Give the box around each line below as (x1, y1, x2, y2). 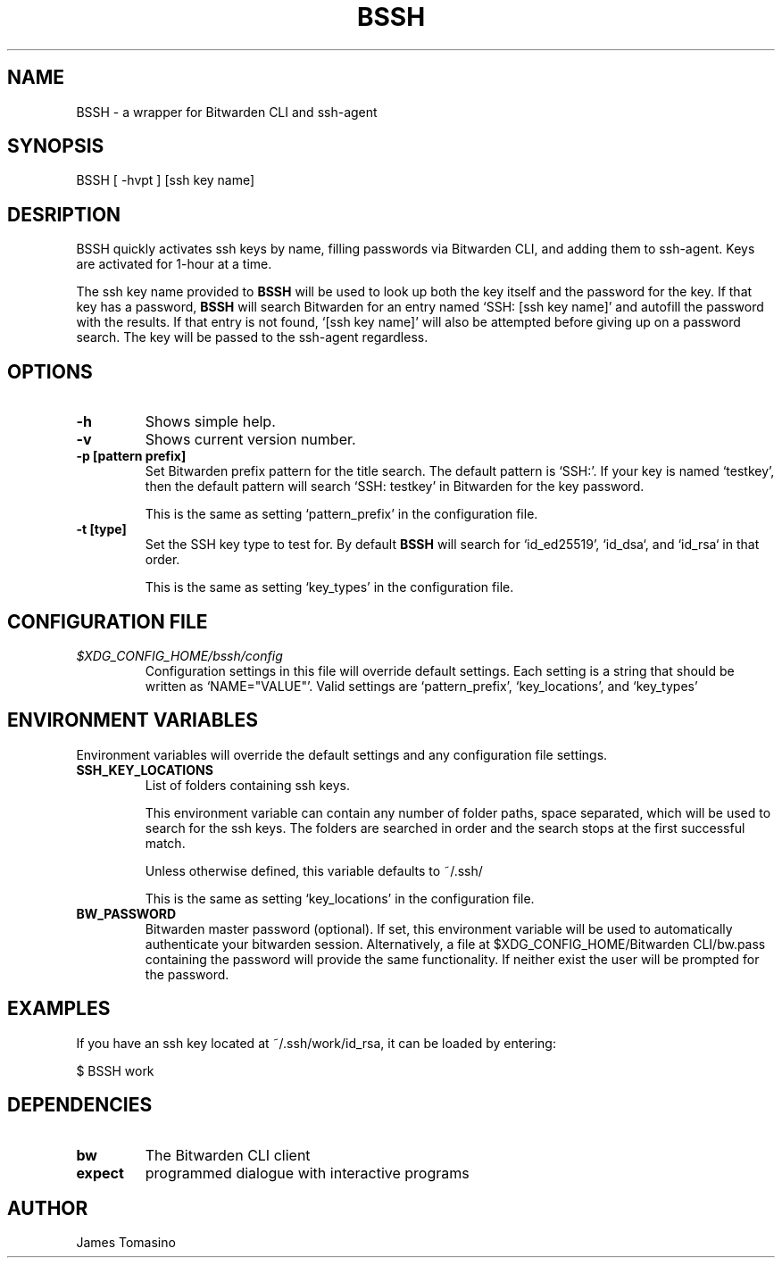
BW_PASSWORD (76, 905, 177, 921)
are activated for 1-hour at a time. (76, 256, 272, 272)
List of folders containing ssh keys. (145, 777, 350, 793)
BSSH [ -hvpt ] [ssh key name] (76, 172, 255, 188)
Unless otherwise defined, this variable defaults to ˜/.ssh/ (145, 862, 483, 878)
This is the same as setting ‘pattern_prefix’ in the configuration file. (145, 506, 538, 522)
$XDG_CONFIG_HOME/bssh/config (76, 647, 283, 663)
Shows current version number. (145, 430, 356, 449)
